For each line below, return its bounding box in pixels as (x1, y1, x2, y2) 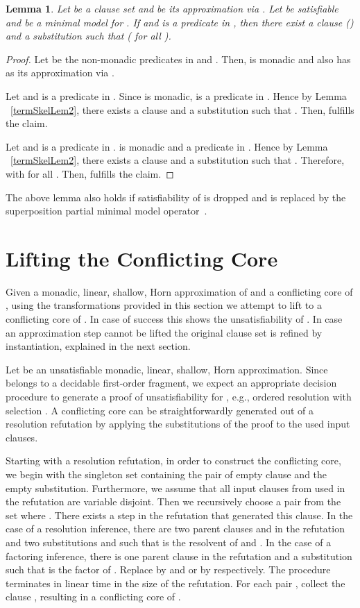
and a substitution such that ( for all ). (6, 28, 171, 43)
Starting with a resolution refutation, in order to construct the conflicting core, (6, 453, 341, 468)
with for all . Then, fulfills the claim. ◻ (6, 166, 174, 180)
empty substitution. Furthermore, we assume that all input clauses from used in (6, 480, 345, 495)
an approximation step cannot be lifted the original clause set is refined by (6, 325, 323, 339)
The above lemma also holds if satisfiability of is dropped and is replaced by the (6, 189, 346, 204)
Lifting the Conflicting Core (6, 244, 278, 272)
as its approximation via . (6, 65, 114, 80)
